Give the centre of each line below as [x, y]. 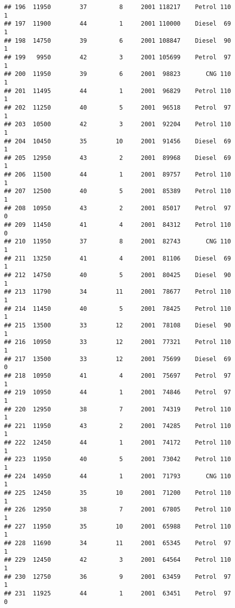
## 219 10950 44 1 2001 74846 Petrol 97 [118, 393]
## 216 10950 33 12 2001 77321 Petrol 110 [118, 342]
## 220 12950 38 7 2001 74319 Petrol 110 [118, 409]
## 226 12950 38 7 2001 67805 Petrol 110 [118, 510]
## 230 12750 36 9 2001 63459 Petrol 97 [118, 577]
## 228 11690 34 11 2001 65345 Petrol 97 [118, 543]
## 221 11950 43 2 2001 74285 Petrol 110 [118, 426]
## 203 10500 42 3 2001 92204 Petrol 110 [118, 124]
